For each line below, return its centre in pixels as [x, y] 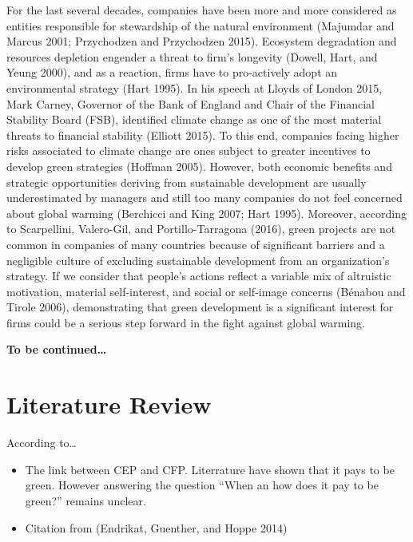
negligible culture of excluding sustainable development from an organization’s [198, 260]
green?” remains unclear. [85, 500]
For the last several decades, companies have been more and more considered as [202, 10]
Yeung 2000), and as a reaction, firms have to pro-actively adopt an [172, 72]
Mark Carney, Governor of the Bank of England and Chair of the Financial [191, 103]
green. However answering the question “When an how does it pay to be [202, 485]
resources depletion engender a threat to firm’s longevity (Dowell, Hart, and [192, 56]
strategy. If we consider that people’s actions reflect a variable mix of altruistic [199, 276]
